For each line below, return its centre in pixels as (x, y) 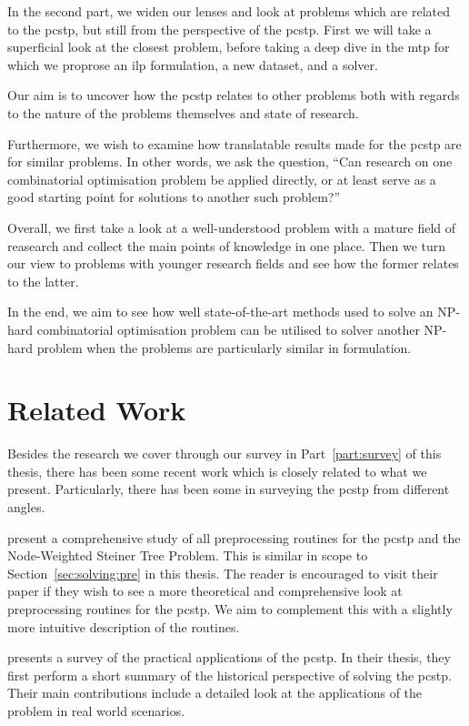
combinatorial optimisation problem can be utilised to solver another (228, 329)
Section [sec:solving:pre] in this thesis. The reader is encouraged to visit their (223, 573)
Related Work (97, 410)
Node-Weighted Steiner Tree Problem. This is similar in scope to (188, 555)
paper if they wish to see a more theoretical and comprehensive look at (205, 591)
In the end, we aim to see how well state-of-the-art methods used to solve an (220, 312)
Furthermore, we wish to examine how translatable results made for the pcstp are (234, 143)
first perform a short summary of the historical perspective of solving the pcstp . (230, 675)
